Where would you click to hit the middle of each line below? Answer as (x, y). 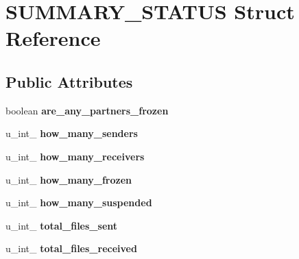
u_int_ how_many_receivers (75, 156)
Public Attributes (69, 81)
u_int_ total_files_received (71, 248)
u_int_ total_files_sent (62, 225)
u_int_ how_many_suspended (79, 202)
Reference (53, 38)
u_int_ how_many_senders (72, 133)
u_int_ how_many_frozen (69, 179)
